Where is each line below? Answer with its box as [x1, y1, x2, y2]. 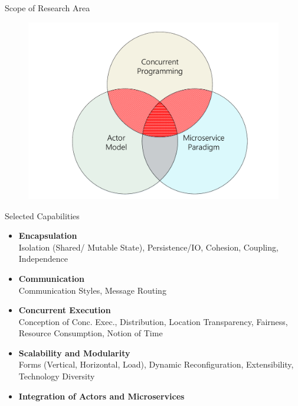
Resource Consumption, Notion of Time [18, 327, 163, 339]
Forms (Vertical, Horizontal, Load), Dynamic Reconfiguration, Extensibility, [18, 358, 294, 371]
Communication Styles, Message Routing [18, 284, 166, 296]
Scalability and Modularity [18, 346, 130, 359]
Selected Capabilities [5, 209, 80, 222]
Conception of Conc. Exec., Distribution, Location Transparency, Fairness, [18, 315, 288, 327]
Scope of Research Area [5, 2, 90, 14]
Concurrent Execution [18, 304, 111, 316]
